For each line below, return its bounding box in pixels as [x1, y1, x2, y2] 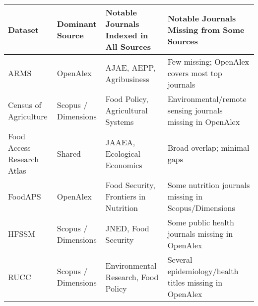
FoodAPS [8, 191, 41, 202]
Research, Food [105, 271, 159, 283]
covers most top [167, 67, 222, 79]
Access [8, 142, 31, 153]
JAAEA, [105, 136, 135, 148]
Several [167, 254, 193, 265]
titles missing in [167, 277, 223, 288]
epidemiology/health [167, 265, 239, 277]
